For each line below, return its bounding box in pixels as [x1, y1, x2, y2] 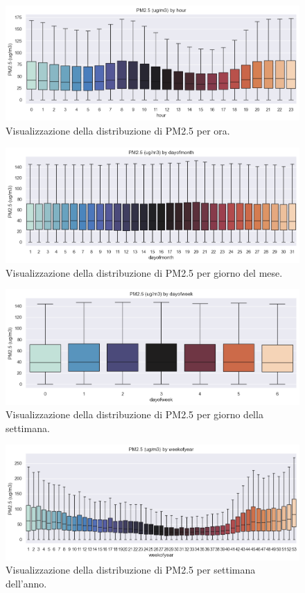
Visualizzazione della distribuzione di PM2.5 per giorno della [6, 407, 263, 422]
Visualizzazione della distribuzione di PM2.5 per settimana [6, 562, 256, 577]
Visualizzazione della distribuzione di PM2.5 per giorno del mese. [6, 265, 283, 280]
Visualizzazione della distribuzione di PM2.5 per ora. [6, 123, 230, 137]
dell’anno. [6, 576, 47, 590]
